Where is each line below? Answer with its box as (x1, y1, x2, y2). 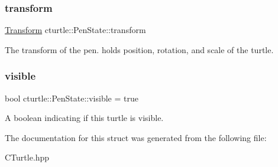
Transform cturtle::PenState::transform (5, 24, 146, 36)
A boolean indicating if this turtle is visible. (5, 112, 164, 124)
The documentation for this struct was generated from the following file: (5, 131, 267, 143)
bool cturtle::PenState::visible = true (5, 91, 138, 104)
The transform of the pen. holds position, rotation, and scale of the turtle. (5, 43, 274, 55)
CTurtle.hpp (5, 151, 50, 163)
